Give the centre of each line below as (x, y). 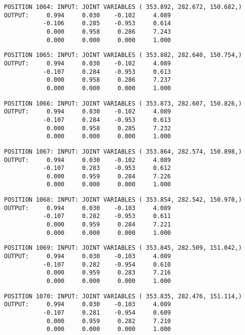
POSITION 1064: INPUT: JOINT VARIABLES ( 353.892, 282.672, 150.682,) (123, 7)
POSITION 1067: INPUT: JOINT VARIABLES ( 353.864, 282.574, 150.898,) (123, 151)
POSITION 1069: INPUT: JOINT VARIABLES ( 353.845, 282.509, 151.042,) (123, 248)
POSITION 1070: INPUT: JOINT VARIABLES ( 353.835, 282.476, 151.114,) (123, 296)
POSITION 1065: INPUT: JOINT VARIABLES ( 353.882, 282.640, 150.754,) (123, 55)
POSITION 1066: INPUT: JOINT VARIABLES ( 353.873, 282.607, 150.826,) (123, 103)
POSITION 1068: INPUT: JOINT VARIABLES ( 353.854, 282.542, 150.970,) (123, 200)
